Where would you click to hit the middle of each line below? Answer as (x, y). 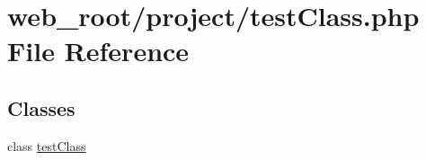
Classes (41, 107)
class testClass (47, 145)
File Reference (98, 51)
